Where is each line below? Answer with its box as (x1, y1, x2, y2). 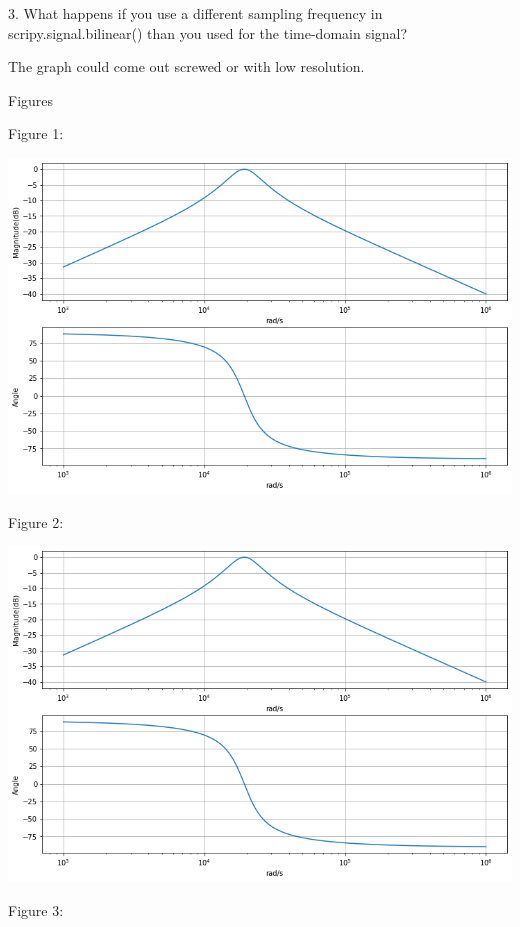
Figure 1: (8, 123, 64, 144)
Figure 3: (8, 899, 64, 920)
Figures (8, 89, 54, 110)
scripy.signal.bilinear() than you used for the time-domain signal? (8, 22, 408, 43)
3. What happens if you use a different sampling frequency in (8, 3, 383, 23)
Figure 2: (8, 511, 64, 532)
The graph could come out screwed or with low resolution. (8, 56, 365, 77)
